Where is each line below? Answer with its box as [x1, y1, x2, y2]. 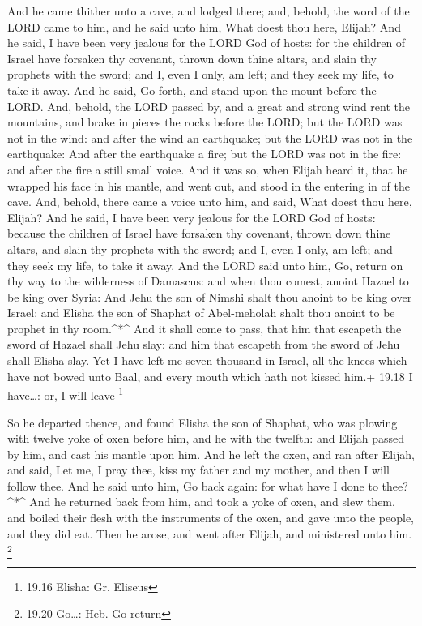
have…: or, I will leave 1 [7, 384, 124, 403]
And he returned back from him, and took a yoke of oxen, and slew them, [29, 493, 395, 510]
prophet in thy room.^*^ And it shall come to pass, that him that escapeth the [7, 319, 402, 337]
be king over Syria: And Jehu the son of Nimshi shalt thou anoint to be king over [7, 288, 412, 305]
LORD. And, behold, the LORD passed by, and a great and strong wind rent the [7, 97, 410, 114]
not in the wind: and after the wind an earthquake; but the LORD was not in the [7, 129, 413, 146]
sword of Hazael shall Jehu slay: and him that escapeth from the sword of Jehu [7, 336, 400, 353]
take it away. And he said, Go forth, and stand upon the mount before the [7, 81, 377, 98]
